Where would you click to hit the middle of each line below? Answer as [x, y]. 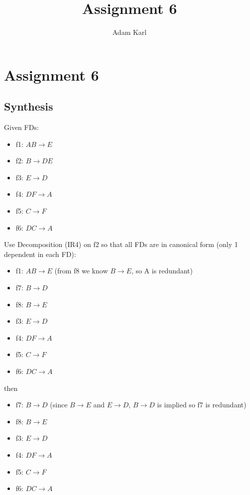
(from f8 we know [81, 271]
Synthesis [29, 106]
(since [59, 405]
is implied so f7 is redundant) [202, 405]
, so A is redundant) [162, 271]
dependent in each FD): [40, 254]
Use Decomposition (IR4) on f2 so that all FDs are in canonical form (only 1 [121, 244]
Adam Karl [129, 32]
